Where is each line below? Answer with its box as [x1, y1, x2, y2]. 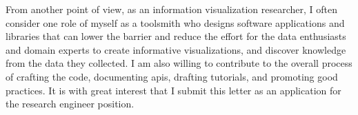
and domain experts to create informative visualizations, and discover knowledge [6, 42, 346, 56]
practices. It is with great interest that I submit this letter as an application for [6, 83, 341, 97]
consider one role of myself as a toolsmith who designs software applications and [6, 15, 345, 30]
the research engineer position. [6, 96, 135, 111]
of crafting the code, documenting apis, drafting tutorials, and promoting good [6, 69, 338, 83]
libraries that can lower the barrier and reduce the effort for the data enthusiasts [6, 29, 346, 43]
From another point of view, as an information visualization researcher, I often [6, 2, 337, 16]
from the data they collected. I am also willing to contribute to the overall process [6, 56, 352, 70]
